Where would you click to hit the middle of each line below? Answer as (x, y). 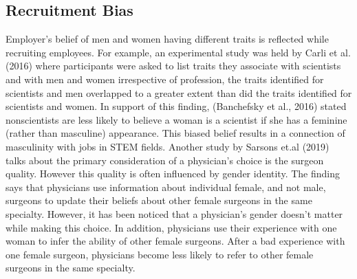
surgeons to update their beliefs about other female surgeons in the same (159, 200)
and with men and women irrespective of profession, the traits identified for (165, 79)
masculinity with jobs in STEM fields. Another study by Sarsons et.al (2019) (167, 146)
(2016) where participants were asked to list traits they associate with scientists (173, 66)
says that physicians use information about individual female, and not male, (166, 187)
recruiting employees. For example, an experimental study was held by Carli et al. (178, 52)
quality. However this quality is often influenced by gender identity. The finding (173, 174)
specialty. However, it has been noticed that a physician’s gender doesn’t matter (174, 213)
